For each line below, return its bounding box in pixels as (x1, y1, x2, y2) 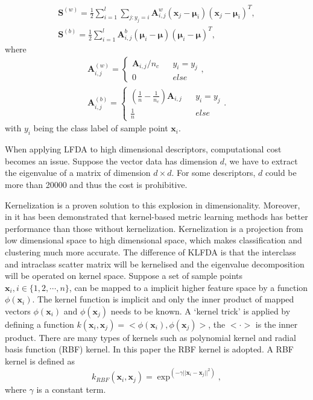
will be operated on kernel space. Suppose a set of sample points (5, 269, 243, 282)
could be (265, 166, 297, 179)
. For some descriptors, (171, 166, 256, 179)
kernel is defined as (5, 355, 75, 367)
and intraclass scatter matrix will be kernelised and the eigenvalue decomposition (5, 257, 305, 270)
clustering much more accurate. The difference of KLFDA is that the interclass (5, 245, 296, 258)
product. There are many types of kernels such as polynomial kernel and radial (5, 331, 296, 343)
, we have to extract (224, 154, 298, 167)
